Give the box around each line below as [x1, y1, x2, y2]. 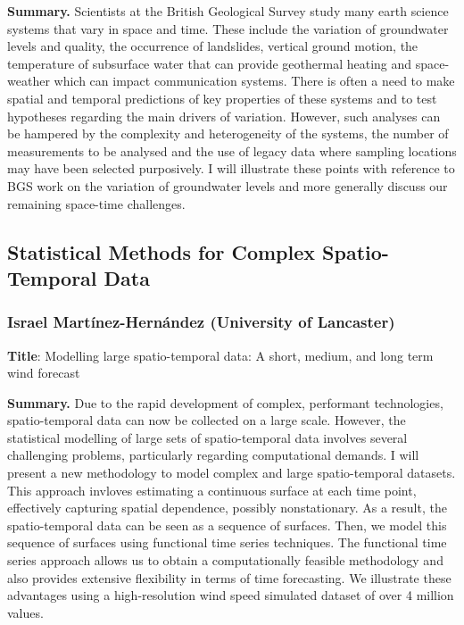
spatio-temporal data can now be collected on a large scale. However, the [7, 411, 406, 429]
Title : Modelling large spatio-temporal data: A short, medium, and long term [7, 346, 434, 364]
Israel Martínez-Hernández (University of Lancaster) [7, 311, 395, 333]
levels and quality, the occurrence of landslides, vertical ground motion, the [7, 37, 418, 55]
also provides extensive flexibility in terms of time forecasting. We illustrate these [7, 568, 452, 587]
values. [7, 603, 44, 621]
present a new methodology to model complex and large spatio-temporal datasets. [7, 463, 456, 482]
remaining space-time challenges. [7, 194, 186, 212]
